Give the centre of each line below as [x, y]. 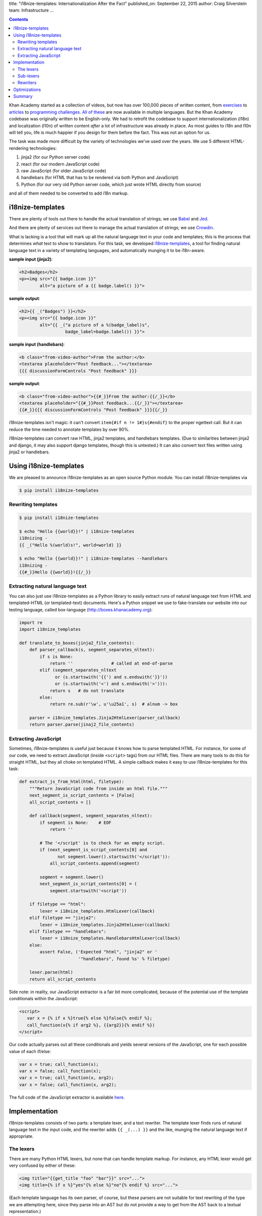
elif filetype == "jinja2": [63, 918]
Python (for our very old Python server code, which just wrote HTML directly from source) [111, 184]
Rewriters [27, 83]
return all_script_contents [63, 979]
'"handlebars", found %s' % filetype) [124, 959]
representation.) [25, 1212]
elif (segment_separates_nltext [78, 670]
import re [31, 622]
